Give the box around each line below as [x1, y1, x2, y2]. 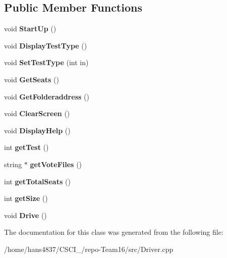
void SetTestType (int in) [4, 57, 89, 68]
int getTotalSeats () [4, 176, 71, 186]
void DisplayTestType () [4, 40, 87, 50]
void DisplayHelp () [4, 125, 71, 135]
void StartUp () [4, 23, 56, 34]
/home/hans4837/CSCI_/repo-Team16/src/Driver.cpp [4, 243, 174, 254]
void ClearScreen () [4, 108, 70, 119]
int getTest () [4, 142, 49, 152]
